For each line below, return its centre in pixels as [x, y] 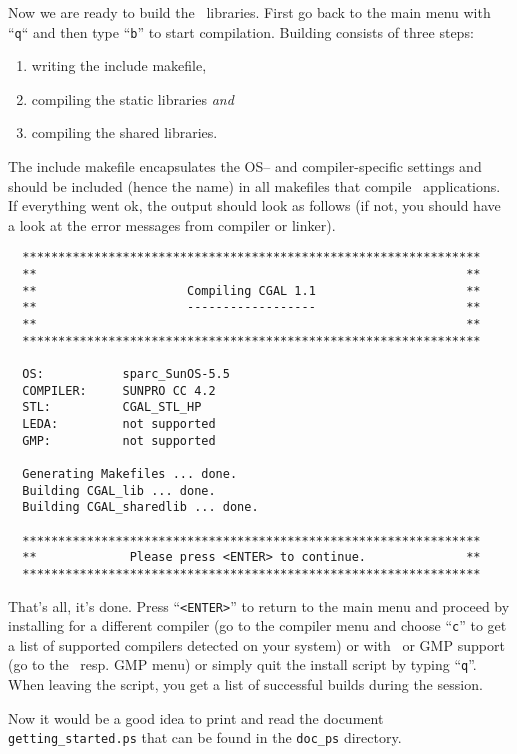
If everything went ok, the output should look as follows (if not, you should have [254, 205]
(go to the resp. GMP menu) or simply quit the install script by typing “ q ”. [242, 664]
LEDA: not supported [119, 423]
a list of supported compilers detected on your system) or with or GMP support [256, 644]
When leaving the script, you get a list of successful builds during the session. [245, 684]
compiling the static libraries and [132, 98]
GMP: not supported [119, 440]
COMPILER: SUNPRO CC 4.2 [119, 390]
